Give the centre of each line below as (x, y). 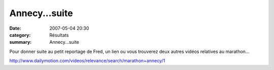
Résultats (59, 35)
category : (20, 35)
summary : (21, 42)
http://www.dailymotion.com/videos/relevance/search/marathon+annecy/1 (87, 61)
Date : (15, 28)
